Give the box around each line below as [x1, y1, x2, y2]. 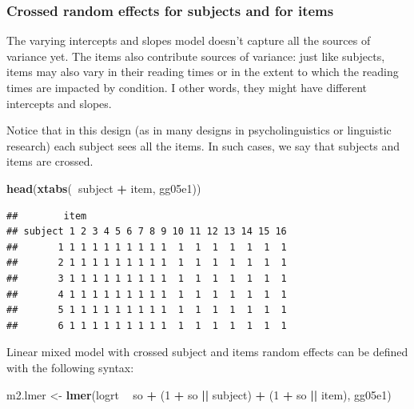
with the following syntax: [6, 359, 134, 375]
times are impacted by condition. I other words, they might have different [6, 79, 368, 95]
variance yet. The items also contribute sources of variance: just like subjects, [6, 47, 385, 64]
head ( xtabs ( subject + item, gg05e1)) [6, 179, 201, 196]
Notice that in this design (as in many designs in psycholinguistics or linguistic [6, 122, 392, 138]
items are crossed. [6, 153, 94, 170]
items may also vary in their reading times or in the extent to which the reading [6, 63, 399, 80]
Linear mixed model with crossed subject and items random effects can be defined [6, 343, 408, 360]
